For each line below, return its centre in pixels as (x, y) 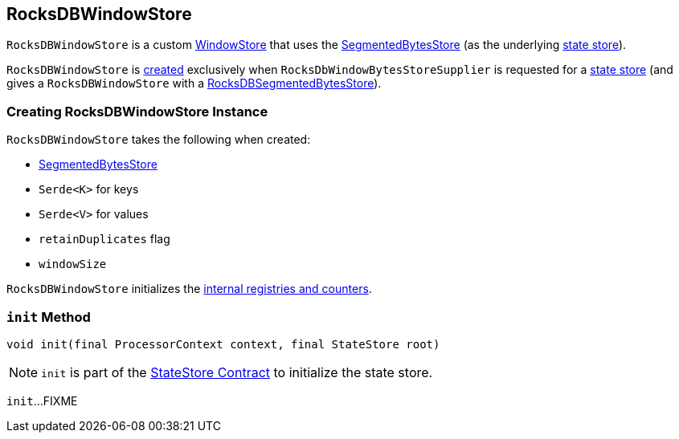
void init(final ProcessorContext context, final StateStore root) (223, 344)
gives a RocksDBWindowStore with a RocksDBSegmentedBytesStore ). (194, 83)
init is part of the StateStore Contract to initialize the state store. (237, 372)
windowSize (73, 264)
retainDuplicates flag (104, 239)
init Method (49, 317)
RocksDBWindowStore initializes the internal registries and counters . (189, 289)
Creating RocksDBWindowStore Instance (137, 111)
